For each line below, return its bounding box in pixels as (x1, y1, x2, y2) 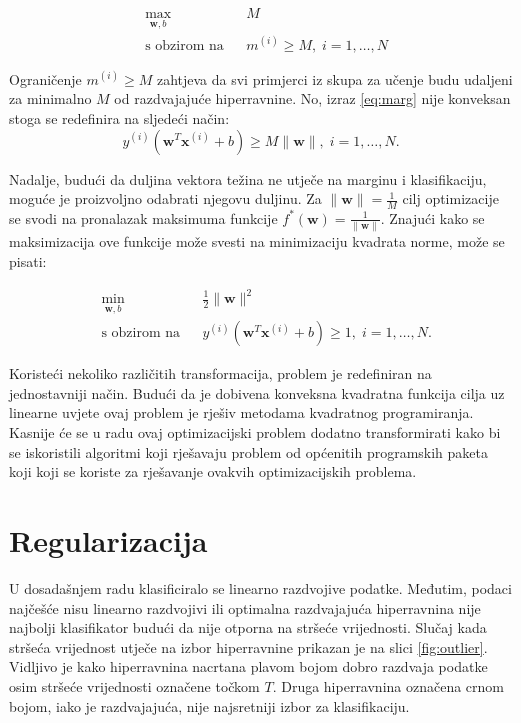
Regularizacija (9, 520, 208, 561)
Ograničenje (9, 68, 82, 89)
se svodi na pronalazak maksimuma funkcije (9, 207, 278, 228)
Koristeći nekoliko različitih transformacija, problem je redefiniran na (9, 363, 432, 384)
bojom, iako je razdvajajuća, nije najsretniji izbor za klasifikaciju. (9, 695, 410, 716)
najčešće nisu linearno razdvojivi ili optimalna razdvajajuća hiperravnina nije (9, 597, 481, 618)
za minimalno (9, 88, 92, 109)
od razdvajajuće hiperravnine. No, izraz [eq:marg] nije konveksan (114, 88, 511, 109)
